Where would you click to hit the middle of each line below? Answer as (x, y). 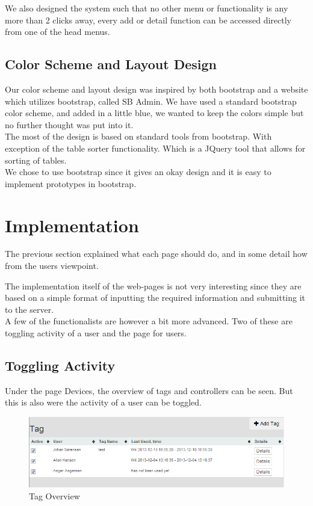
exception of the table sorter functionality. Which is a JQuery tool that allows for (155, 148)
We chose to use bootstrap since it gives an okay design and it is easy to (138, 172)
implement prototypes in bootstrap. (71, 183)
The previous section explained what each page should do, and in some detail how (156, 254)
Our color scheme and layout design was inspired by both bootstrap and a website (156, 89)
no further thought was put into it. (69, 124)
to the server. (29, 309)
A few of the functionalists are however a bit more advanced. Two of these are (149, 321)
